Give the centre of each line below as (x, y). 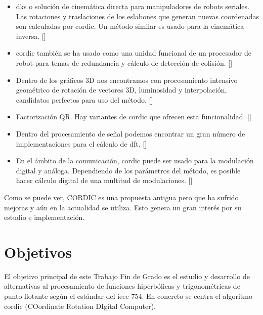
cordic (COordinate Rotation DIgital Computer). (80, 306)
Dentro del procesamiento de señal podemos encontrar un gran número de (130, 133)
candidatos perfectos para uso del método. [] (84, 99)
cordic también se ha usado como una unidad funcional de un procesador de (134, 53)
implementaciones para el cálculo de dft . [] (81, 143)
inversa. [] (31, 36)
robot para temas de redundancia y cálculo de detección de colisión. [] (124, 62)
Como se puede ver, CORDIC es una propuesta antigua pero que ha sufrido (121, 197)
